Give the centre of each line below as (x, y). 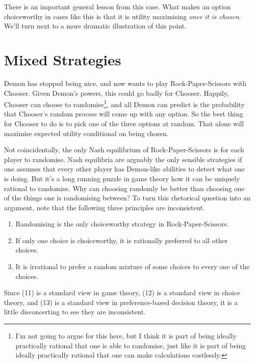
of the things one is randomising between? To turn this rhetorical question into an (127, 198)
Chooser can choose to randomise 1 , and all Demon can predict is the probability (125, 103)
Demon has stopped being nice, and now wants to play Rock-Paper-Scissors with (125, 83)
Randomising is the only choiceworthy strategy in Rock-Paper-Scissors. (122, 224)
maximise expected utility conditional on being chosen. (86, 133)
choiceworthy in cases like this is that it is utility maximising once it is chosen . (123, 16)
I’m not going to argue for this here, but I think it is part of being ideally (126, 336)
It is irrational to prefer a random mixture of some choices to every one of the (132, 266)
